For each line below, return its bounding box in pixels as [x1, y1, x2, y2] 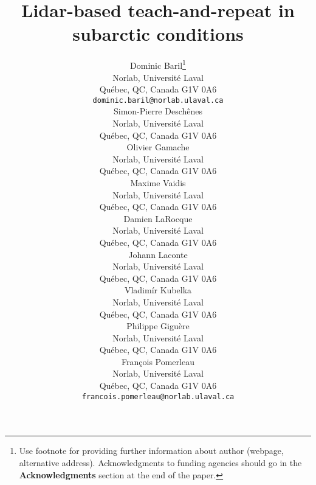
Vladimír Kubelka [124, 284, 192, 296]
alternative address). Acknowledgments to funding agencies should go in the [19, 456, 302, 469]
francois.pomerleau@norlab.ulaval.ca [81, 392, 235, 401]
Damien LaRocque [123, 212, 193, 225]
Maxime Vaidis [130, 176, 186, 189]
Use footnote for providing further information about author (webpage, [19, 444, 284, 457]
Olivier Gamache [126, 141, 190, 153]
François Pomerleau [122, 355, 194, 368]
